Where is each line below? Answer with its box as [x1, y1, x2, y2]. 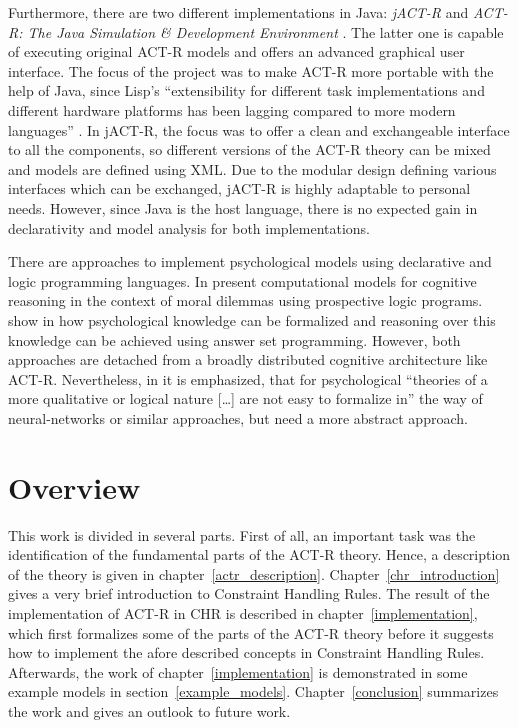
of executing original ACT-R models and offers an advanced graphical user [8, 41, 465, 62]
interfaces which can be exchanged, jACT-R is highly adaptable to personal [8, 178, 471, 199]
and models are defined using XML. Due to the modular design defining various [8, 158, 497, 179]
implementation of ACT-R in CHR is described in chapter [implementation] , [8, 602, 478, 623]
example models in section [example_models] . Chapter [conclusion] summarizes [8, 681, 499, 702]
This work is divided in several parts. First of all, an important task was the [8, 524, 476, 545]
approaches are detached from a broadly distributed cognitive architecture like [8, 349, 488, 370]
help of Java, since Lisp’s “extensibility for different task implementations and [8, 80, 485, 101]
